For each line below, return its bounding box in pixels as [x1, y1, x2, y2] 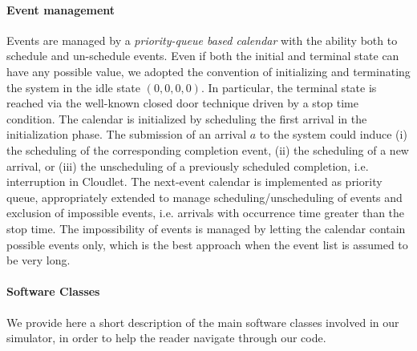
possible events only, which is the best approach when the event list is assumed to [6, 236, 408, 252]
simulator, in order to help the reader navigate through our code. [6, 329, 326, 346]
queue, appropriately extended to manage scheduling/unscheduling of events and [6, 188, 403, 205]
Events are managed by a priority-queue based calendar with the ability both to [6, 31, 398, 48]
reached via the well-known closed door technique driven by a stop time [6, 95, 358, 111]
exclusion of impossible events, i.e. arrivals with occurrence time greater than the [6, 204, 405, 221]
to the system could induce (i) [259, 126, 407, 143]
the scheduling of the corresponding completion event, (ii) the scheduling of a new [6, 141, 409, 158]
